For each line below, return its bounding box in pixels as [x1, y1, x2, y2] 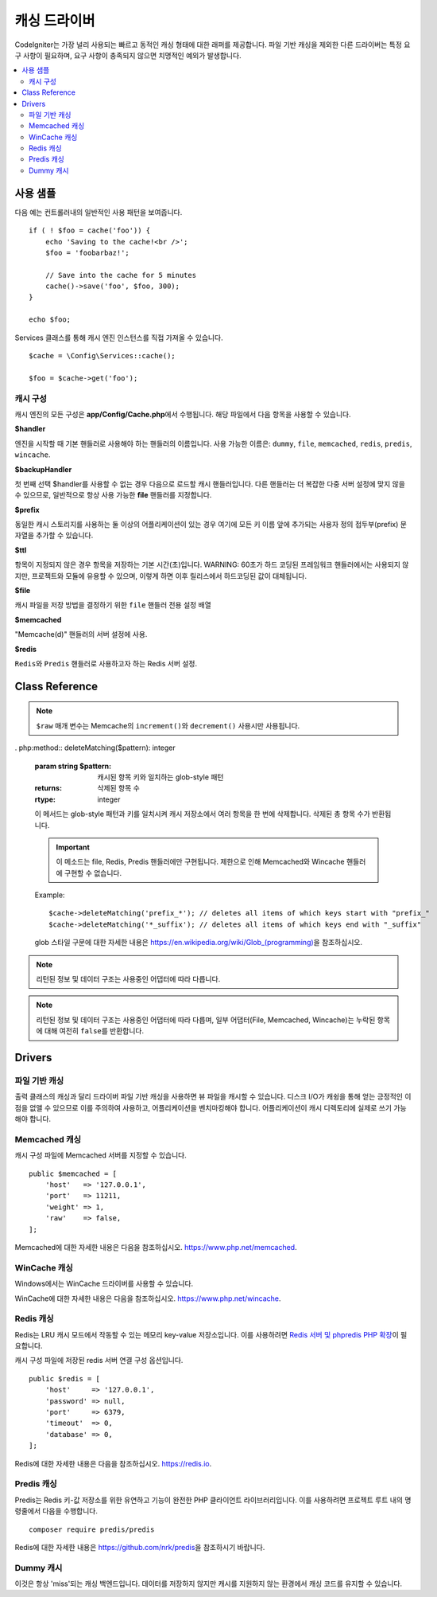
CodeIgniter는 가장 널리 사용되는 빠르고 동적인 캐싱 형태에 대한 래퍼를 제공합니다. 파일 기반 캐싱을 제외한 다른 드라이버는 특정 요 [14, 40, 411, 49]
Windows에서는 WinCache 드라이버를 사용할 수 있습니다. [14, 1279, 194, 1289]
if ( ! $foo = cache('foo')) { [29, 226, 151, 235]
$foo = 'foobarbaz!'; [44, 248, 130, 257]
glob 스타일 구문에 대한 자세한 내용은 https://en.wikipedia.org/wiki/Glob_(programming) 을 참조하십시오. [34, 938, 363, 947]
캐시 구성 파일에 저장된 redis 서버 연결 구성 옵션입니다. [14, 1356, 184, 1365]
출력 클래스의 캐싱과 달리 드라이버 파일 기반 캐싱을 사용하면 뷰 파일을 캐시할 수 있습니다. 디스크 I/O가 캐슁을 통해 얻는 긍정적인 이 [14, 1091, 412, 1102]
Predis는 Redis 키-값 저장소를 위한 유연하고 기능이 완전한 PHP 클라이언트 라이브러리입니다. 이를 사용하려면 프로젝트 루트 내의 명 [14, 1495, 412, 1505]
